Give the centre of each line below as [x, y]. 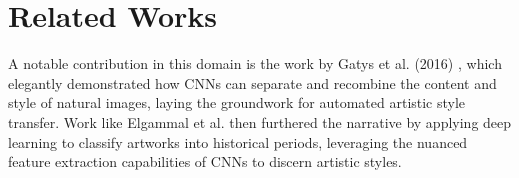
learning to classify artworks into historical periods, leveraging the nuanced [238, 141]
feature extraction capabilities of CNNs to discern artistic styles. [205, 161]
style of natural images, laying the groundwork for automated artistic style [237, 102]
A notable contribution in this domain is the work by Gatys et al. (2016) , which [255, 63]
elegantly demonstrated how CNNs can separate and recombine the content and [252, 82]
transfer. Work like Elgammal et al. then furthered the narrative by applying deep [260, 121]
